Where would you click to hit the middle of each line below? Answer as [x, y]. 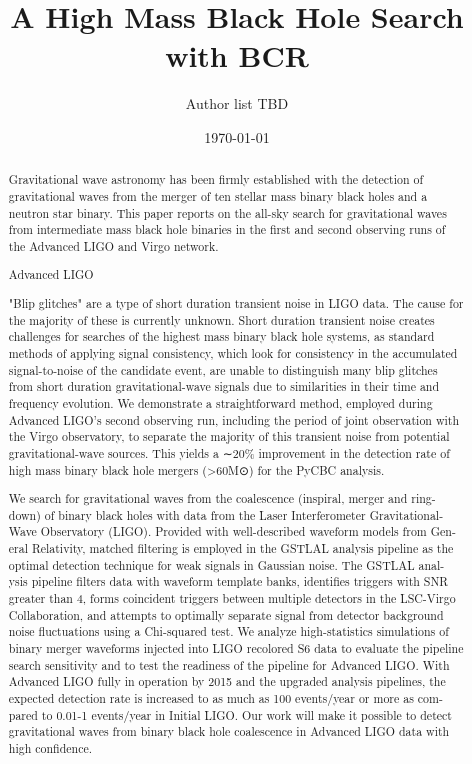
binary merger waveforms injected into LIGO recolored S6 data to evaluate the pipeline [236, 648]
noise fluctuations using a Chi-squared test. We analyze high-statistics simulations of [228, 631]
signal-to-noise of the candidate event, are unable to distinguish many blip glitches [223, 369]
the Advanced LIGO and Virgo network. [113, 245]
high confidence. [50, 747]
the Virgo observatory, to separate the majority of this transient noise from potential [229, 436]
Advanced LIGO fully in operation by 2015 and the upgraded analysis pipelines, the [227, 681]
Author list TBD [237, 103]
